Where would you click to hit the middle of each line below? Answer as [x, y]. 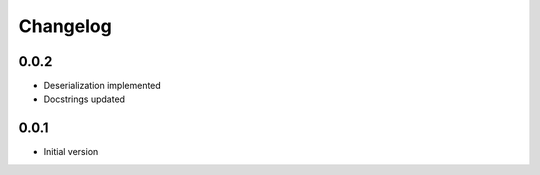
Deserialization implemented [102, 86]
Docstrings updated [84, 99]
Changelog [65, 26]
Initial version [71, 152]
